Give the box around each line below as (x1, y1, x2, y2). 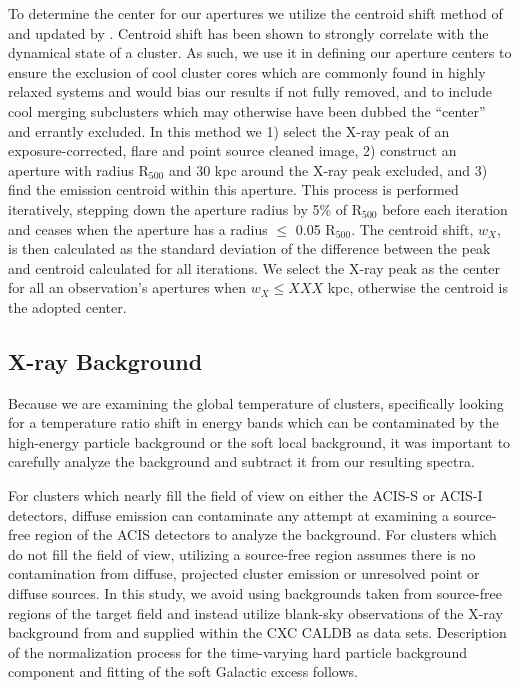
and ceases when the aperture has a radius (8, 218, 268, 239)
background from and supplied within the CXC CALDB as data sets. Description (8, 622, 507, 643)
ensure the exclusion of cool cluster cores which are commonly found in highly (8, 61, 486, 82)
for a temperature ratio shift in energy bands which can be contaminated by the (8, 412, 499, 433)
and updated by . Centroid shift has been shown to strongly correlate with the (8, 22, 489, 43)
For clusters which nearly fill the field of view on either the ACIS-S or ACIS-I (8, 485, 483, 506)
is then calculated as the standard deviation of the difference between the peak (8, 238, 491, 259)
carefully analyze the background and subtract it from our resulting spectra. (8, 451, 475, 472)
